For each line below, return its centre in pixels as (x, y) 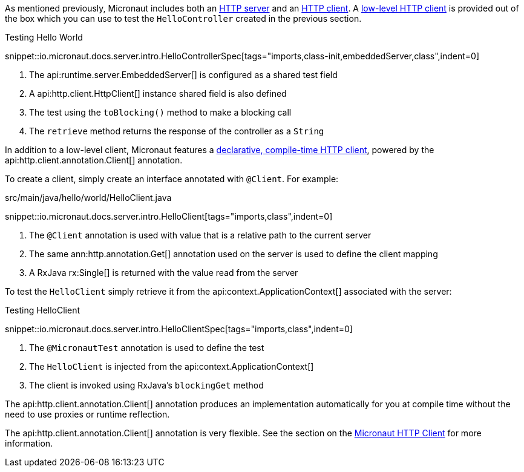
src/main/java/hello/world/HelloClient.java (88, 198)
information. (29, 443)
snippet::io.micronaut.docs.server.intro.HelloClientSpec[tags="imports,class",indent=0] (179, 329)
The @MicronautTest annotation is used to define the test (147, 348)
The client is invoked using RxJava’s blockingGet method (146, 385)
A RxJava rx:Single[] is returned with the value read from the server (164, 273)
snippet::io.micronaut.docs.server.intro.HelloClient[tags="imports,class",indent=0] (169, 216)
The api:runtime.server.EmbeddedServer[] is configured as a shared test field (183, 75)
